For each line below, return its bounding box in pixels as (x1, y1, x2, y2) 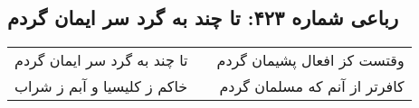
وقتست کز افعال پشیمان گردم (216, 49, 405, 71)
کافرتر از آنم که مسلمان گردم (219, 76, 405, 97)
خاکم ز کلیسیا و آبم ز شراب (14, 76, 188, 97)
